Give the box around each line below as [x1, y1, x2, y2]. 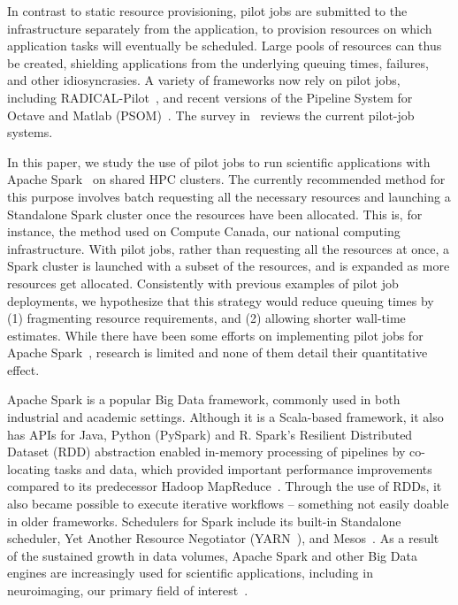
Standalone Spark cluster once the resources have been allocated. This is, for [7, 204, 423, 223]
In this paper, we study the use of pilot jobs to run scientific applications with [7, 152, 431, 171]
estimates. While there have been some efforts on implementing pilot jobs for [7, 325, 424, 344]
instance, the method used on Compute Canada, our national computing [7, 222, 401, 241]
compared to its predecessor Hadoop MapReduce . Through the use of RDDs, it [7, 477, 442, 495]
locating [7, 459, 50, 478]
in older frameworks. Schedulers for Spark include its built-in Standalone [7, 511, 401, 530]
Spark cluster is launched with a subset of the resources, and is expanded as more [7, 257, 450, 275]
